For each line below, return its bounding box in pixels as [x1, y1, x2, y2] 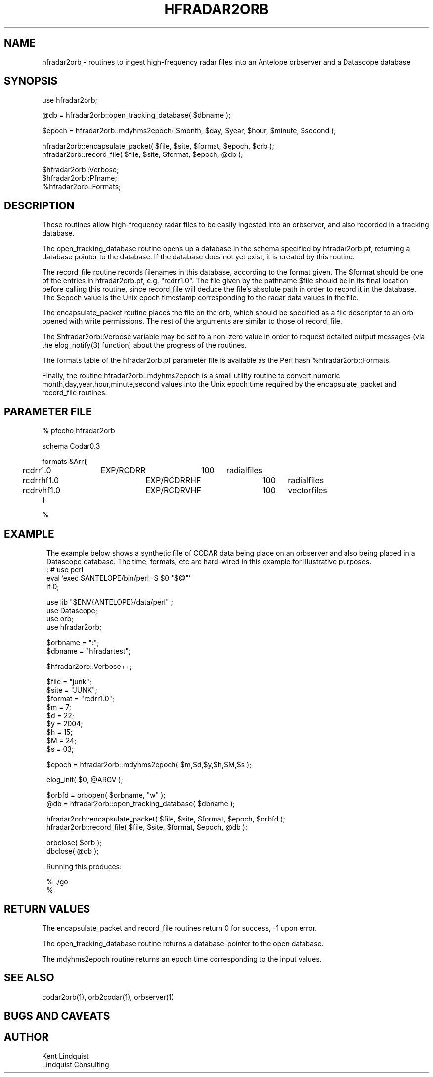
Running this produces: [46, 862, 122, 871]
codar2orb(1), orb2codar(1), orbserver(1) [42, 992, 174, 1001]
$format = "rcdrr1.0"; [46, 694, 115, 703]
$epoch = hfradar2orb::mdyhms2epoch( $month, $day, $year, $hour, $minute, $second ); [42, 126, 336, 135]
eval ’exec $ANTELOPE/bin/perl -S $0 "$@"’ [46, 573, 191, 582]
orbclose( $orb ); [46, 838, 102, 847]
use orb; [46, 614, 74, 623]
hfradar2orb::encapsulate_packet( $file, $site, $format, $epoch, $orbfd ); [46, 814, 285, 823]
